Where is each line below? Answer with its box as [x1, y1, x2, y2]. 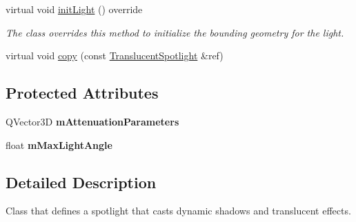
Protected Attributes [6, 82, 159, 103]
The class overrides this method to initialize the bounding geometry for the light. [6, 25, 344, 39]
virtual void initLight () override [6, 2, 143, 16]
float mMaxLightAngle [6, 137, 112, 152]
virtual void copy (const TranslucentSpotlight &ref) [6, 48, 224, 63]
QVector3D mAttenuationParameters [6, 114, 179, 128]
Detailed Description [6, 171, 157, 192]
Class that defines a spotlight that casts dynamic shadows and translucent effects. [6, 203, 351, 218]
